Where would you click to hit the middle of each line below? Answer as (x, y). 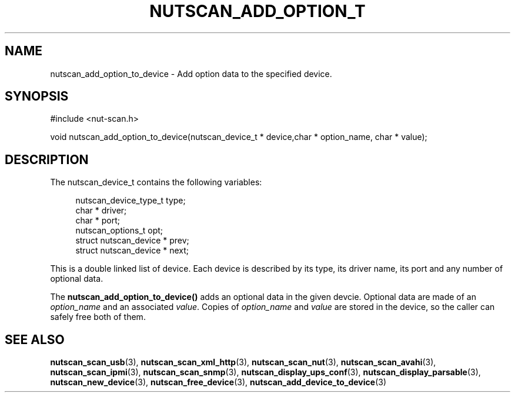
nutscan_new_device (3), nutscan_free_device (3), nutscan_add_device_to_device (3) (218, 382)
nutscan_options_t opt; (119, 231)
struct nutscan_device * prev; (132, 241)
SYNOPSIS (37, 96)
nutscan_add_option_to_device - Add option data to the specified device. (191, 74)
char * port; (98, 221)
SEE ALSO (35, 339)
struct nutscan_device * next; (132, 251)
